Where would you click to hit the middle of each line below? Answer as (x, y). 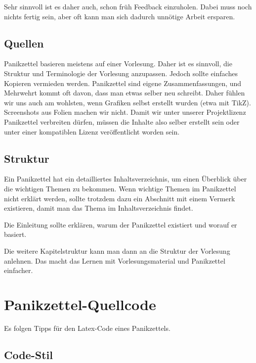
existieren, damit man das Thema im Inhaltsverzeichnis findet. (99, 208)
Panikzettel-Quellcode (80, 304)
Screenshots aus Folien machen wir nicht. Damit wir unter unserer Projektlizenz (125, 112)
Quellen (24, 43)
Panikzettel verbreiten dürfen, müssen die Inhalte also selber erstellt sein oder (122, 121)
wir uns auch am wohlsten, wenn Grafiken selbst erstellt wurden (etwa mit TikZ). (128, 102)
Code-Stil (28, 354)
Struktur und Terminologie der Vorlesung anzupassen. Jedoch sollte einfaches (121, 73)
